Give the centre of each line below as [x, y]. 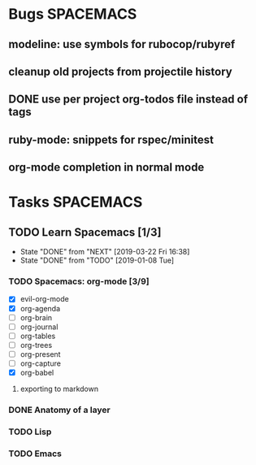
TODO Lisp [30, 432]
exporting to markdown [59, 389]
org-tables [38, 336]
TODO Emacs [35, 454]
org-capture [40, 363]
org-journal [39, 327]
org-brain [36, 317]
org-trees [36, 345]
